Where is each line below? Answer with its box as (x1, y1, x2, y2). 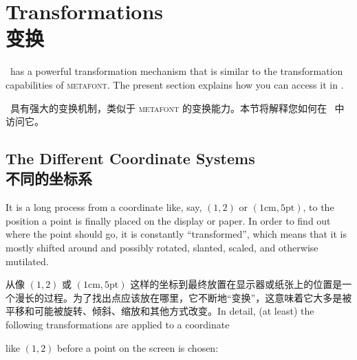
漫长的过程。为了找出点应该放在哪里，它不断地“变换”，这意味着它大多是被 (14, 290, 352, 304)
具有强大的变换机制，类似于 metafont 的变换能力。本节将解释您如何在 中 (10, 100, 345, 115)
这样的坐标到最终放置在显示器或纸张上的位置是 (130, 277, 343, 291)
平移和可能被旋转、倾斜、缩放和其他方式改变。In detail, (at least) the (6, 304, 314, 318)
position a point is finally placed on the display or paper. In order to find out (6, 213, 331, 227)
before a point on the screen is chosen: (57, 340, 219, 355)
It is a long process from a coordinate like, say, (6, 200, 202, 214)
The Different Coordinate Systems (6, 148, 255, 169)
